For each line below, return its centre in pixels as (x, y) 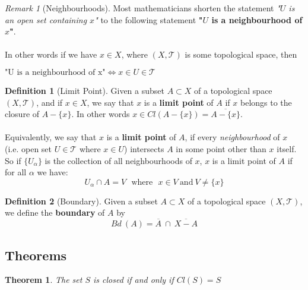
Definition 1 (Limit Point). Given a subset (85, 90)
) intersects (144, 148)
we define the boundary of (55, 212)
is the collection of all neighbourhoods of (118, 160)
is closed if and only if (134, 280)
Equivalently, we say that (51, 137)
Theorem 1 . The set (44, 280)
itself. (287, 148)
